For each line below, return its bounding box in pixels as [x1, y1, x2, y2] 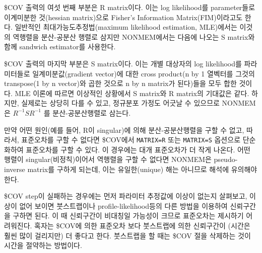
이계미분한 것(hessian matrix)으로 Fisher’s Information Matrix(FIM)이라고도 [4, 12, 243, 22]
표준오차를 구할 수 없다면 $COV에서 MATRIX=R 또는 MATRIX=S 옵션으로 [21, 134, 241, 145]
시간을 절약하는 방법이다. [4, 240, 82, 250]
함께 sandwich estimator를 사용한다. [4, 41, 116, 52]
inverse [4, 163, 25, 174]
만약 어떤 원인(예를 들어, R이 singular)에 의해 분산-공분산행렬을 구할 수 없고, [4, 124, 244, 135]
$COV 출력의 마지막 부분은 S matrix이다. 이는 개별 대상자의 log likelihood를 [4, 58, 242, 68]
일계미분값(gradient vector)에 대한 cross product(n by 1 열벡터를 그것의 [32, 68, 255, 78]
